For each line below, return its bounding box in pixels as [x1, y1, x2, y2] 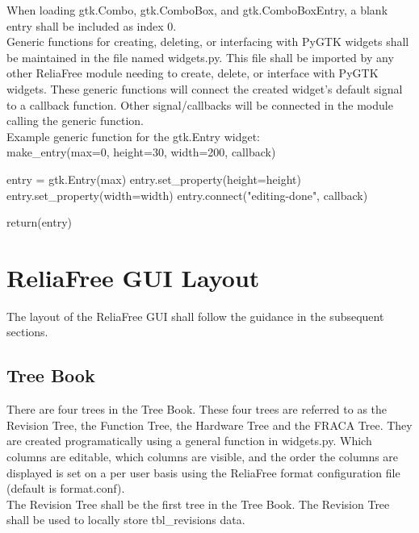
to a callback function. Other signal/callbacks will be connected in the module [6, 96, 393, 113]
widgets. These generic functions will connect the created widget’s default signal [6, 80, 403, 97]
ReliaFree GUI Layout [6, 260, 260, 294]
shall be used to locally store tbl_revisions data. [6, 511, 245, 528]
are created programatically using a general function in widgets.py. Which [6, 432, 372, 449]
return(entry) [6, 214, 73, 231]
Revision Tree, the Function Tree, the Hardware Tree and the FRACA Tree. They [6, 416, 413, 433]
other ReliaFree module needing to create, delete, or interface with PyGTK [6, 65, 379, 81]
